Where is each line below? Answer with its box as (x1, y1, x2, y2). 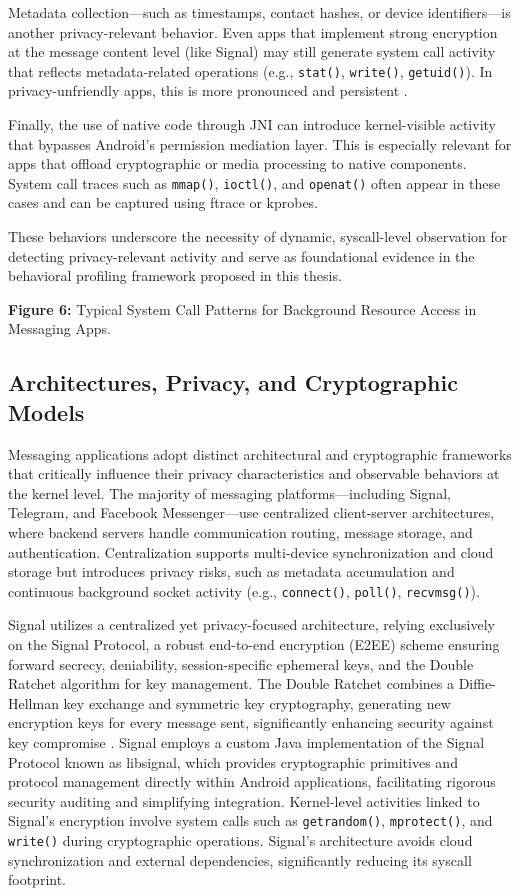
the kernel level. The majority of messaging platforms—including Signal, (8, 482, 451, 503)
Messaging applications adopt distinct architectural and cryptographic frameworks (8, 443, 512, 464)
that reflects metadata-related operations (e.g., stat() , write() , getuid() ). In (8, 60, 493, 81)
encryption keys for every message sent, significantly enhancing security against (8, 712, 494, 733)
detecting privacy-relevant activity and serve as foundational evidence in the (8, 245, 475, 266)
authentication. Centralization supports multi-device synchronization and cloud (8, 541, 494, 562)
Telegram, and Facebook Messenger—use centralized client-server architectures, (8, 502, 495, 523)
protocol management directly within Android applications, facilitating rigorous (8, 771, 496, 792)
